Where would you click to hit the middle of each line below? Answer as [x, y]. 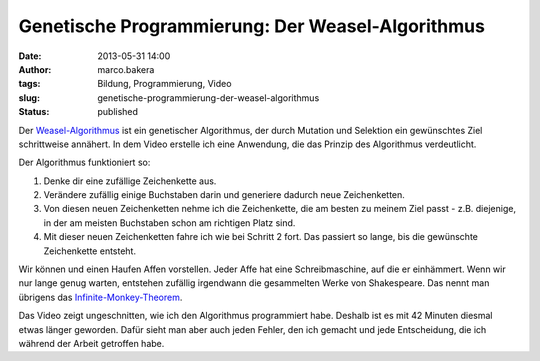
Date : [30, 56]
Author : [35, 69]
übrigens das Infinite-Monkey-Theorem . [100, 297]
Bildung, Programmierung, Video [164, 84]
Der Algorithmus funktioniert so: [84, 162]
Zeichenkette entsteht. [90, 251]
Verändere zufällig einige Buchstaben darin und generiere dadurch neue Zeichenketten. [224, 195]
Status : [34, 112]
